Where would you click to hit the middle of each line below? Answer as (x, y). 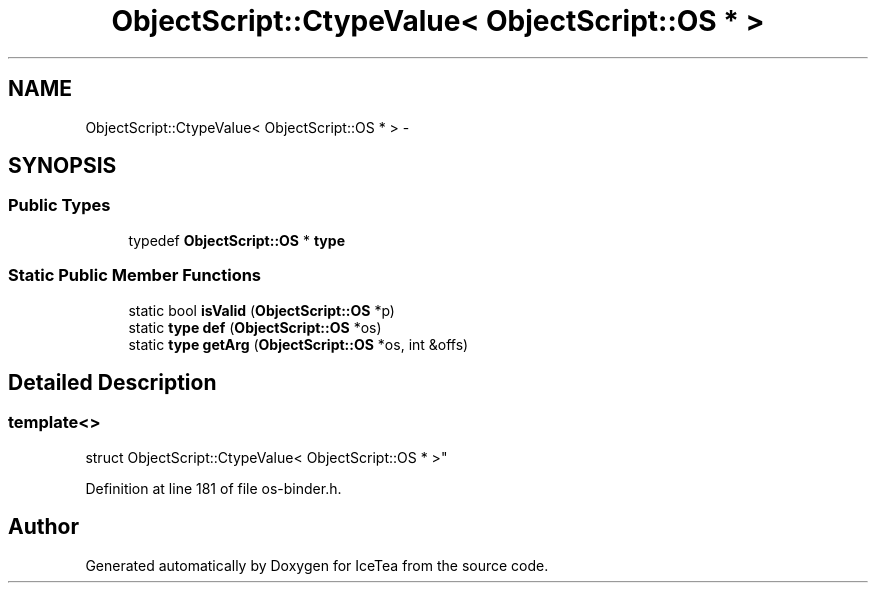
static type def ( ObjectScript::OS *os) (255, 327)
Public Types (59, 205)
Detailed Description (112, 382)
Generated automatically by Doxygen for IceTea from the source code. (317, 565)
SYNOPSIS (62, 166)
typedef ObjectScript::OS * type (236, 240)
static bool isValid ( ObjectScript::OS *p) (261, 310)
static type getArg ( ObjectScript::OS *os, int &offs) (298, 344)
